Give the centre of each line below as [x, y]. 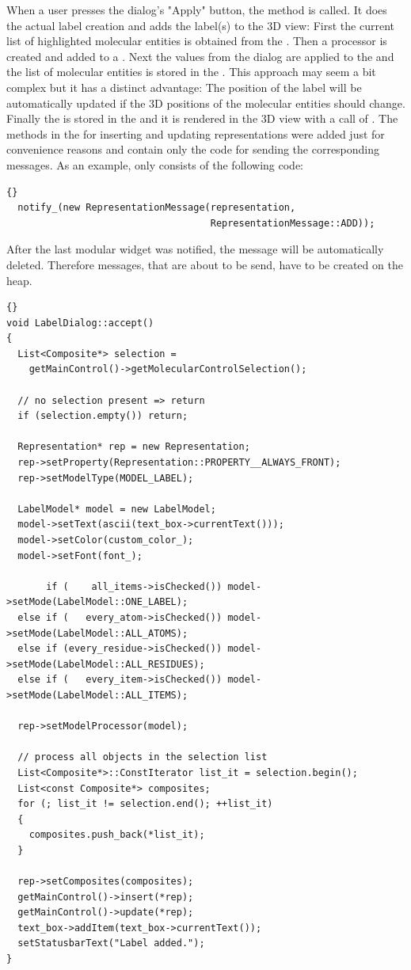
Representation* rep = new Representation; [134, 447]
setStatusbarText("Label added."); [111, 943]
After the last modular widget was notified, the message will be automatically [195, 249]
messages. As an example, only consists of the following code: [155, 164]
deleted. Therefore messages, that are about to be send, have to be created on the [205, 264]
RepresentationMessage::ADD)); [293, 223]
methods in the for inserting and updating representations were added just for [196, 133]
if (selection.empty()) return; [103, 416]
